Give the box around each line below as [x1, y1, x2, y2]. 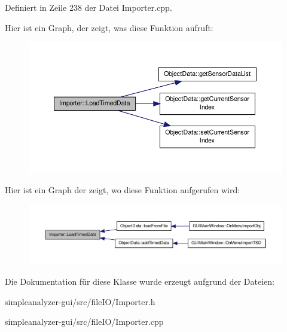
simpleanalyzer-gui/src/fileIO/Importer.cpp [5, 315, 164, 328]
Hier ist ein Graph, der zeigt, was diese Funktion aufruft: [5, 21, 213, 33]
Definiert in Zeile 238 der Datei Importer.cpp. [5, 1, 172, 13]
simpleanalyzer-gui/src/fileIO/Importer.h [5, 295, 155, 307]
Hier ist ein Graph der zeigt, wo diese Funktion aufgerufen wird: [5, 184, 240, 196]
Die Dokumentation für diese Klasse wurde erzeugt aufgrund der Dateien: [5, 275, 274, 288]
